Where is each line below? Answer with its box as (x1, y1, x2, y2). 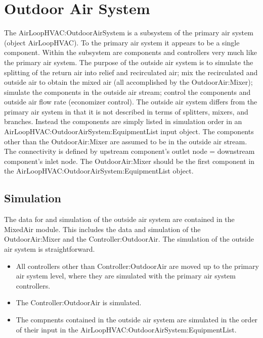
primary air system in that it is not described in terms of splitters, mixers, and (4, 106, 248, 117)
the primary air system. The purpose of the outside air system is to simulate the (4, 57, 253, 67)
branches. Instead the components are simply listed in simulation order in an (4, 116, 242, 127)
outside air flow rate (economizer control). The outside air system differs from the (4, 96, 257, 107)
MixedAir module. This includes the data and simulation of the (4, 223, 201, 234)
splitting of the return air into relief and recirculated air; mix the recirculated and (4, 67, 258, 77)
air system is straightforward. (4, 244, 95, 254)
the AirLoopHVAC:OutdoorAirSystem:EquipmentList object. (4, 165, 194, 176)
